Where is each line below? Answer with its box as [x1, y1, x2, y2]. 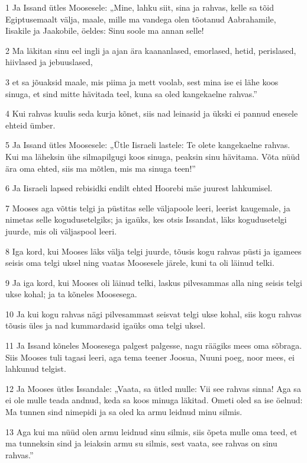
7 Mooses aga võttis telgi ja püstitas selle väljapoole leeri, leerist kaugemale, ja [5, 201, 290, 214]
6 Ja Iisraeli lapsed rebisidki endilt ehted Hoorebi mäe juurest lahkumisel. [5, 182, 273, 194]
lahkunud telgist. [5, 362, 66, 375]
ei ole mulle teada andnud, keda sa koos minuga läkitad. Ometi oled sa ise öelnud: [5, 394, 303, 406]
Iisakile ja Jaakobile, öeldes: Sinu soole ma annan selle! [5, 24, 204, 37]
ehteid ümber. [5, 118, 56, 131]
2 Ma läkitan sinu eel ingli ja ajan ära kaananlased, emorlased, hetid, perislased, [5, 44, 296, 56]
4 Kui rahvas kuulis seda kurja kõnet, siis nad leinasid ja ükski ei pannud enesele [5, 107, 298, 120]
